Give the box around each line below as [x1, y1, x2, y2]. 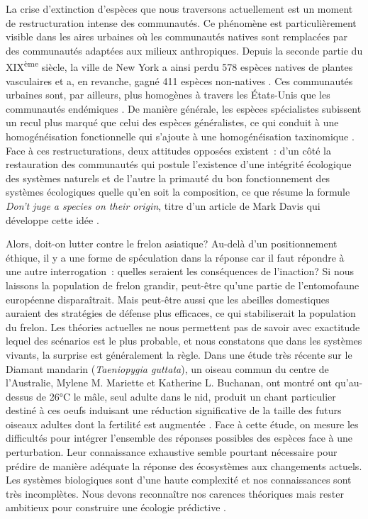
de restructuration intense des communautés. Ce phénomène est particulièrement [6, 15, 357, 30]
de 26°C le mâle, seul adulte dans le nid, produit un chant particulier [35, 389, 336, 403]
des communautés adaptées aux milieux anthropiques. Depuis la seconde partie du [6, 43, 363, 57]
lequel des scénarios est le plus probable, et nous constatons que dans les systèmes [6, 333, 362, 348]
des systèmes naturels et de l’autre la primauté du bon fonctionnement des [6, 170, 330, 185]
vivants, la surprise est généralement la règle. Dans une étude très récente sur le [6, 347, 352, 362]
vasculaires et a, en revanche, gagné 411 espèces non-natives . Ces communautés [6, 73, 353, 88]
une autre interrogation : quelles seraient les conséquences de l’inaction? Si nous [6, 264, 354, 279]
